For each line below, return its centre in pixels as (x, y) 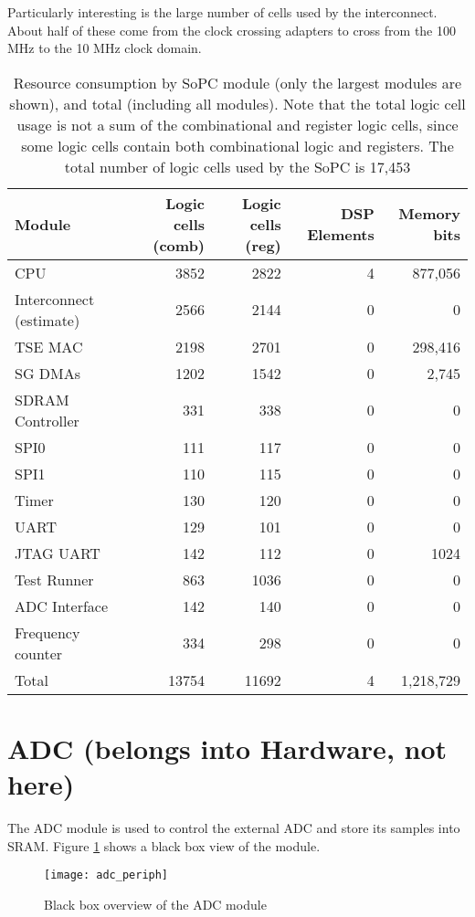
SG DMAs (47, 373)
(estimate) (47, 320)
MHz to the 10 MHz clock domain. (105, 48)
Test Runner (54, 579)
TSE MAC (49, 346)
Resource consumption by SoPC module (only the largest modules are (237, 82)
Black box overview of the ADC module (155, 904)
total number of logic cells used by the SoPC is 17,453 (237, 166)
